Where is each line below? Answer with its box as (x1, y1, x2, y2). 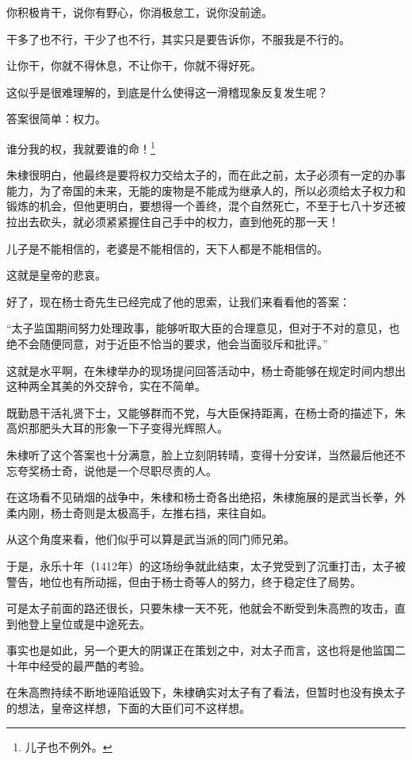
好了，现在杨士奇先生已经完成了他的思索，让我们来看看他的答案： (6, 293, 350, 309)
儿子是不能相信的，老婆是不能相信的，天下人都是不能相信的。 (6, 240, 328, 256)
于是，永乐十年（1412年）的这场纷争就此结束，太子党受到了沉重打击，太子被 (6, 557, 406, 574)
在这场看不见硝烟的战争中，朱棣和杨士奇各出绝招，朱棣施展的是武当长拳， (6, 489, 395, 505)
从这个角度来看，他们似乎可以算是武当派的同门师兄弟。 (6, 531, 295, 547)
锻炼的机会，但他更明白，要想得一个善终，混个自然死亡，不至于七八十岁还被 (6, 198, 406, 214)
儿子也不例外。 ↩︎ (25, 738, 113, 754)
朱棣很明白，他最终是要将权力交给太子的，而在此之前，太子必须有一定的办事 (6, 167, 406, 183)
